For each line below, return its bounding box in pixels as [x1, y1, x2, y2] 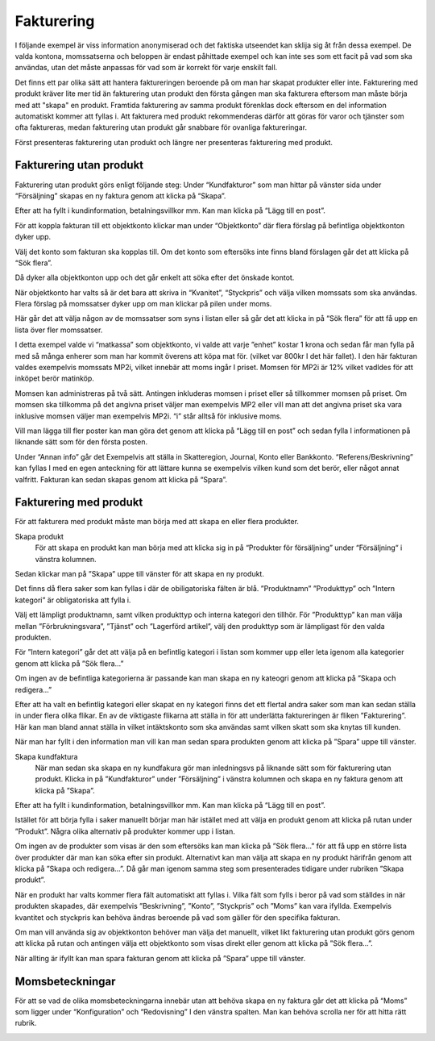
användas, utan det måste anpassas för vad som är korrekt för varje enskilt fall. [14, 63, 278, 73]
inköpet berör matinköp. [14, 373, 94, 383]
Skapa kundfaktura [14, 752, 78, 761]
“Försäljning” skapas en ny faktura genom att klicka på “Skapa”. [14, 190, 226, 201]
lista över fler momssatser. [14, 325, 103, 335]
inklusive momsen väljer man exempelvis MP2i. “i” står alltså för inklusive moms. [14, 411, 282, 421]
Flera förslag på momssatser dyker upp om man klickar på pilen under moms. [14, 299, 272, 309]
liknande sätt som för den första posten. [14, 437, 148, 447]
